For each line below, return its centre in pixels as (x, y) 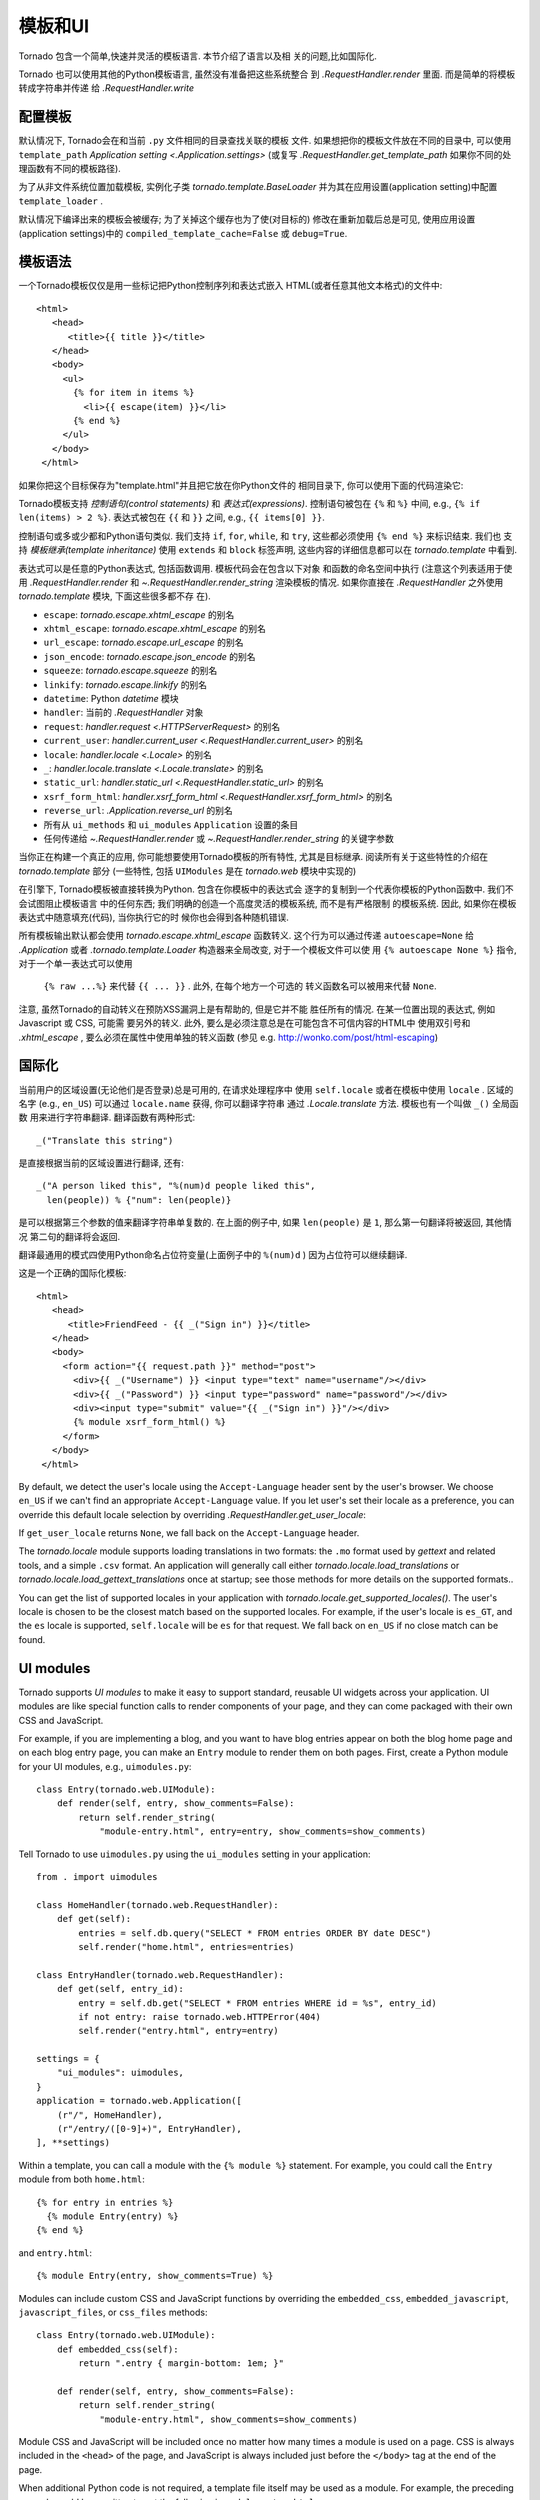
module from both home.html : (81, 2179)
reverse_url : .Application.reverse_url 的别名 (138, 811)
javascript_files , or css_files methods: (113, 2312)
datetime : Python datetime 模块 (111, 699)
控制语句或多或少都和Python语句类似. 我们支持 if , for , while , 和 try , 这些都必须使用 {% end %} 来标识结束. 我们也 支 (265, 536)
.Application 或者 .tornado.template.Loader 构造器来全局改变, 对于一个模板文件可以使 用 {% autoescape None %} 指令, (267, 949)
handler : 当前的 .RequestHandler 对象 (123, 712)
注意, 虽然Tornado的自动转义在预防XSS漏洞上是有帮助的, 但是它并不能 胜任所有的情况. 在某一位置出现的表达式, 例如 (257, 1009)
